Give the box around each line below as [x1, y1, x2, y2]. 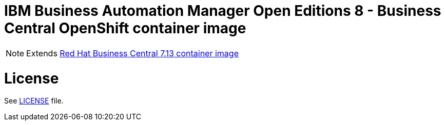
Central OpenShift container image [4, 19, 246, 37]
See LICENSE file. [4, 96, 64, 106]
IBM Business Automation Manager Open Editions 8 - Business [4, 2, 441, 19]
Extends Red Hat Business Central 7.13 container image [26, 48, 239, 58]
